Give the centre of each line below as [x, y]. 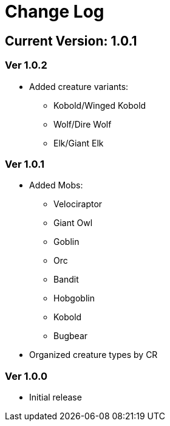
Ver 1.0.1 [25, 164]
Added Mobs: [56, 185]
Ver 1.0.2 [26, 65]
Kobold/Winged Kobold [100, 105]
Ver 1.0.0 [26, 376]
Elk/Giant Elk [79, 143]
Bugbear [71, 336]
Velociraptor [78, 204]
